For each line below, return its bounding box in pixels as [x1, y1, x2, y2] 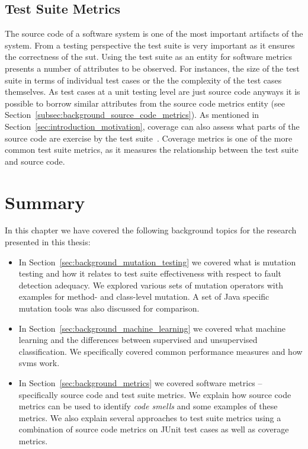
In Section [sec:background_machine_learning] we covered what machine [18, 322, 285, 334]
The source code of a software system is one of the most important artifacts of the [5, 27, 303, 40]
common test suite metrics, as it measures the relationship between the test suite [5, 143, 299, 156]
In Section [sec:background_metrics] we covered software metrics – [18, 376, 262, 389]
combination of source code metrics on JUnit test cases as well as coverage [18, 423, 289, 435]
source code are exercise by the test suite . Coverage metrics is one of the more [5, 132, 293, 144]
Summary [5, 190, 85, 214]
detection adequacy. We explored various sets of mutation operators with [18, 278, 283, 291]
